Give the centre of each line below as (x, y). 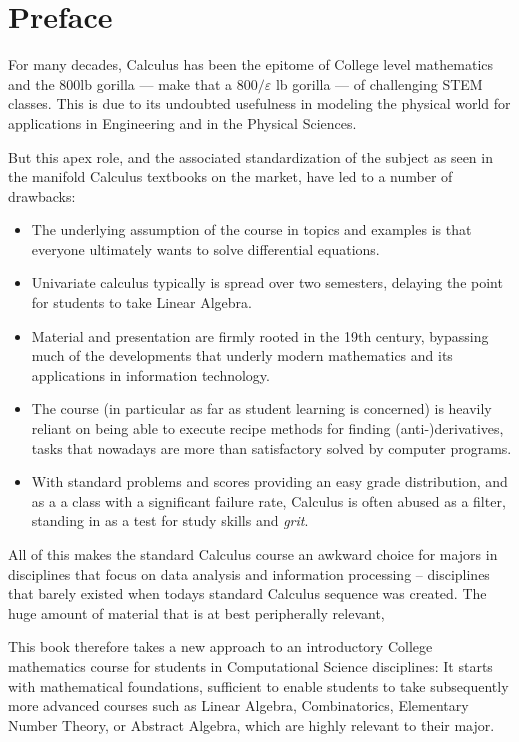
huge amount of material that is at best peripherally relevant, (196, 612)
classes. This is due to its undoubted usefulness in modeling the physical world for (259, 103)
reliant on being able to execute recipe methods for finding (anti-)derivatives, (267, 428)
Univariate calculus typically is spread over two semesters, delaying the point (267, 282)
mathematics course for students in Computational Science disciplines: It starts (250, 665)
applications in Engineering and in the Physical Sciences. (182, 122)
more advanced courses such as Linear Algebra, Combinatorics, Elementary (238, 705)
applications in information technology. (150, 374)
